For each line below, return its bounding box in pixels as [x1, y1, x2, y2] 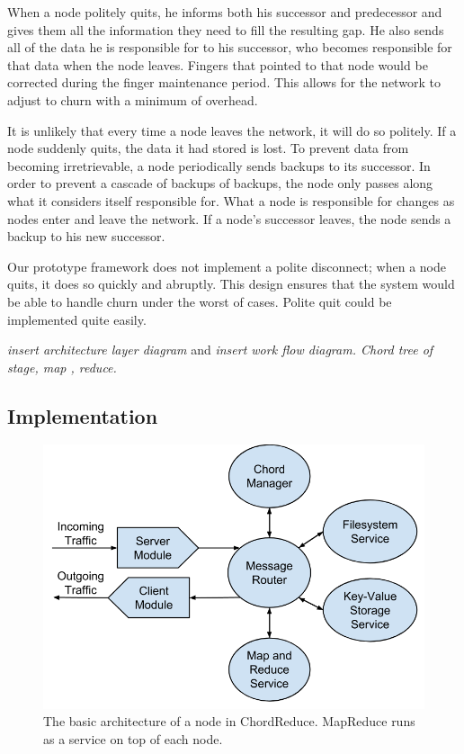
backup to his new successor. [7, 227, 165, 246]
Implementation [7, 401, 158, 429]
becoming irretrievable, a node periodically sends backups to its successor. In [7, 156, 431, 175]
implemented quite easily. [7, 310, 147, 328]
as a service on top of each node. [43, 730, 223, 749]
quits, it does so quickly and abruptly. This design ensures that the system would [7, 274, 455, 293]
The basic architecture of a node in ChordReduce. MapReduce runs [43, 712, 415, 731]
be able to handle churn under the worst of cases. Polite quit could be [7, 292, 392, 310]
